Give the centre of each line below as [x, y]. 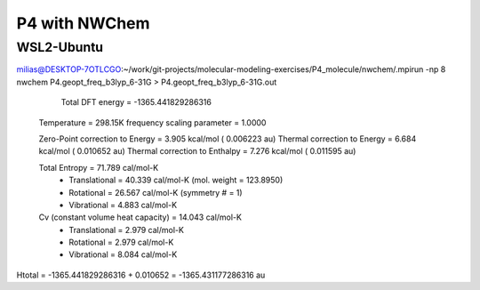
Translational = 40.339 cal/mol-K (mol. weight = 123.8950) [176, 180]
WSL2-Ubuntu [60, 47]
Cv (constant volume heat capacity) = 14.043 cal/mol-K [140, 217]
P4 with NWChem [83, 23]
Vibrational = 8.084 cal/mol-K [123, 254]
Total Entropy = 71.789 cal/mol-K [99, 167]
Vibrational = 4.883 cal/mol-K [123, 205]
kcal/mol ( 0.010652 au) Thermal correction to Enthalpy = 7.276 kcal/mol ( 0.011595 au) [197, 151]
